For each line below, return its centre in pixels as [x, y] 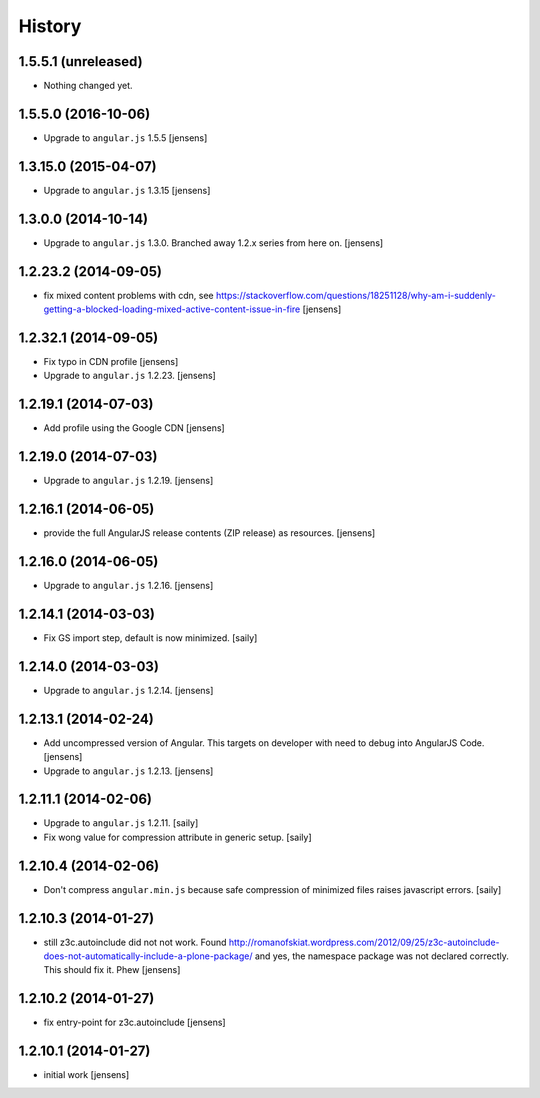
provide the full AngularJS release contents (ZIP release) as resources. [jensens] [209, 533]
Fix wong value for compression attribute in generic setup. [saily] [177, 837]
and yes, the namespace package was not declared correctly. [381, 956]
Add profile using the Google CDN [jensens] [134, 428]
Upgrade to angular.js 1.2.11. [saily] [121, 823]
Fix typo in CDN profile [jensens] [111, 361]
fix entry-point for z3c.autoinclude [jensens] [134, 1022]
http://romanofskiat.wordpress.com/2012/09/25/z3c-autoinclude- [364, 942]
